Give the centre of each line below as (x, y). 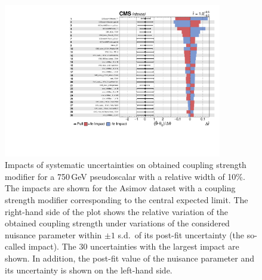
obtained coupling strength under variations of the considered (117, 223)
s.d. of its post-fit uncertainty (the (181, 234)
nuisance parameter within (53, 234)
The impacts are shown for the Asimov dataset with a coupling (120, 188)
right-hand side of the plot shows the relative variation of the (117, 211)
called (15, 246)
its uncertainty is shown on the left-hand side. (89, 270)
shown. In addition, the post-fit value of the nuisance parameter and (130, 258)
